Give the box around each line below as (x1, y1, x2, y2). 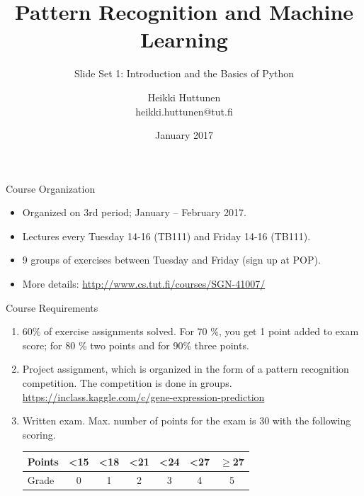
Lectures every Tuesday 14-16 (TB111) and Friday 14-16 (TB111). (22, 228, 311, 243)
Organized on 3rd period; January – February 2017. (22, 205, 246, 220)
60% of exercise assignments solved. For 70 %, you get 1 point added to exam (22, 324, 359, 339)
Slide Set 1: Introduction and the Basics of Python (74, 66, 295, 81)
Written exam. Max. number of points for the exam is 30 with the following (22, 413, 351, 428)
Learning (140, 25, 228, 54)
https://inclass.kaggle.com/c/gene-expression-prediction (22, 389, 265, 404)
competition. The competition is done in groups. (22, 376, 232, 390)
